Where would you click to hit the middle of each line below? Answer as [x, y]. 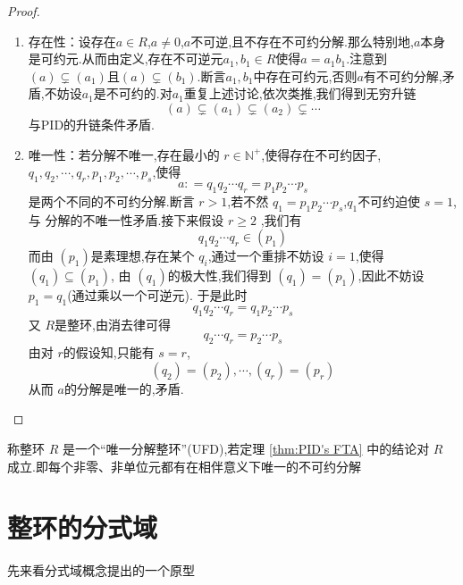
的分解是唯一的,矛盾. [124, 388]
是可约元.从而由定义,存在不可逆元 [126, 58]
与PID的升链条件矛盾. [91, 124]
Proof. [24, 11]
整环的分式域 [83, 527]
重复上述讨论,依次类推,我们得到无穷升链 [300, 93]
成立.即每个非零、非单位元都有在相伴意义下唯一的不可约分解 [184, 466]
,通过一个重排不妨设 [266, 256]
